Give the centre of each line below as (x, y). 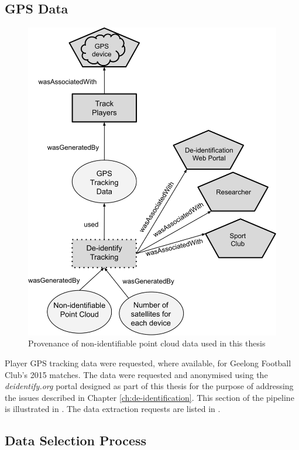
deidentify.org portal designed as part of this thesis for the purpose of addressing (149, 386)
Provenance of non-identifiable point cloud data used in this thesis (147, 343)
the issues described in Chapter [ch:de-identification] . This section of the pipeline (149, 397)
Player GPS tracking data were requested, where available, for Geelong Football (148, 363)
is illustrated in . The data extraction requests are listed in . (113, 409)
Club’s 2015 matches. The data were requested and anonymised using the (136, 374)
